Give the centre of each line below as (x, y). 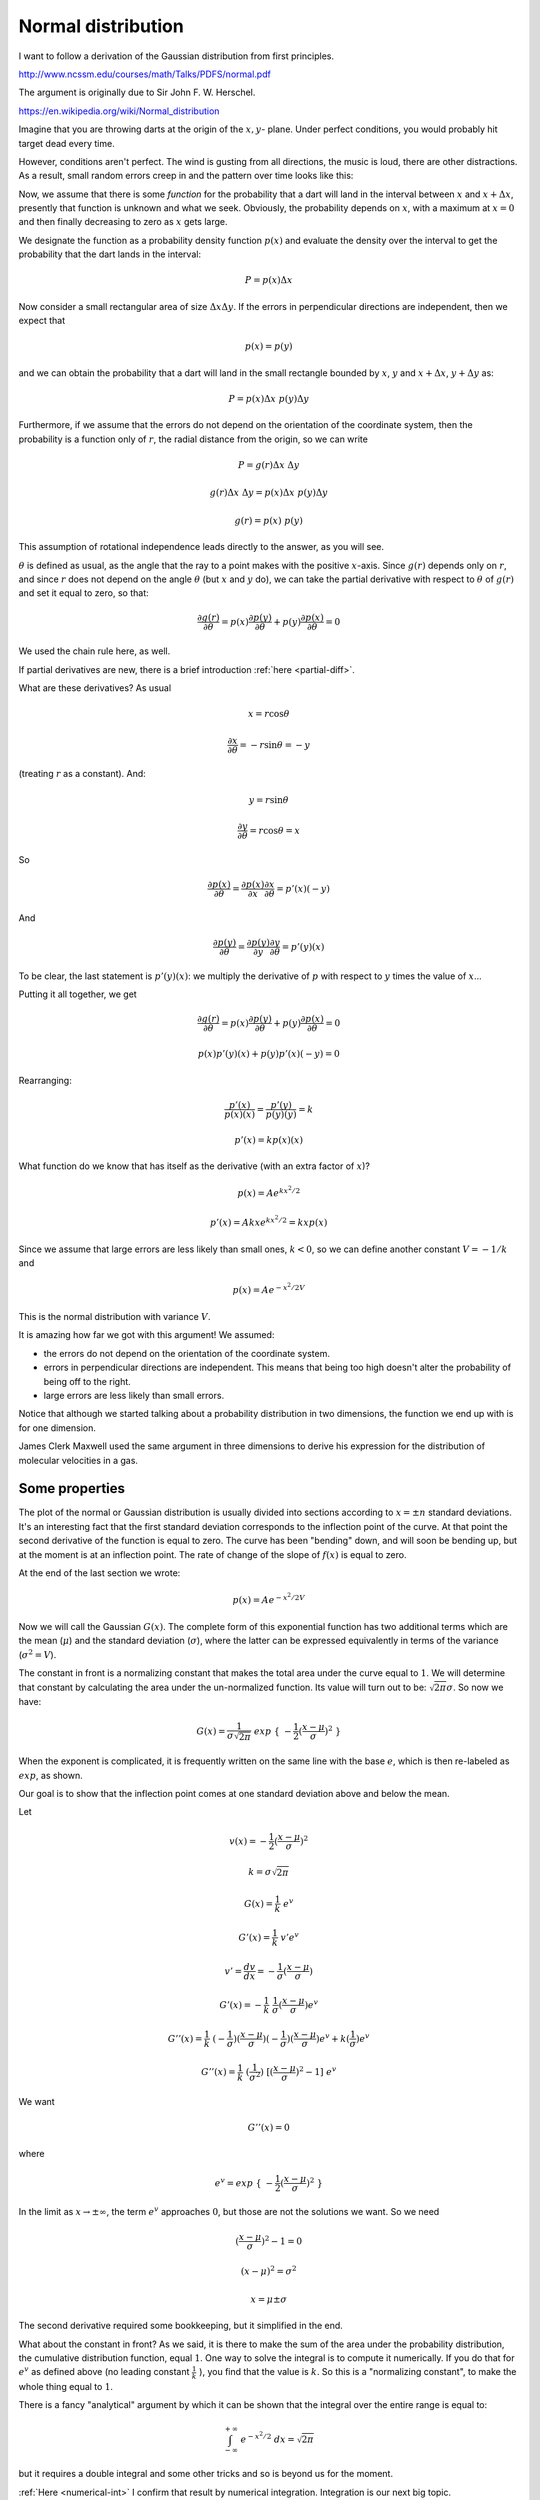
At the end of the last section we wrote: (99, 1573)
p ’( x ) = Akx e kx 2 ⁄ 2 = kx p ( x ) (269, 1221)
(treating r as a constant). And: (82, 774)
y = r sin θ (268, 799)
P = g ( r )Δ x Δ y (269, 464)
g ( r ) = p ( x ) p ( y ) (269, 520)
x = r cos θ (268, 714)
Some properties (71, 1488)
